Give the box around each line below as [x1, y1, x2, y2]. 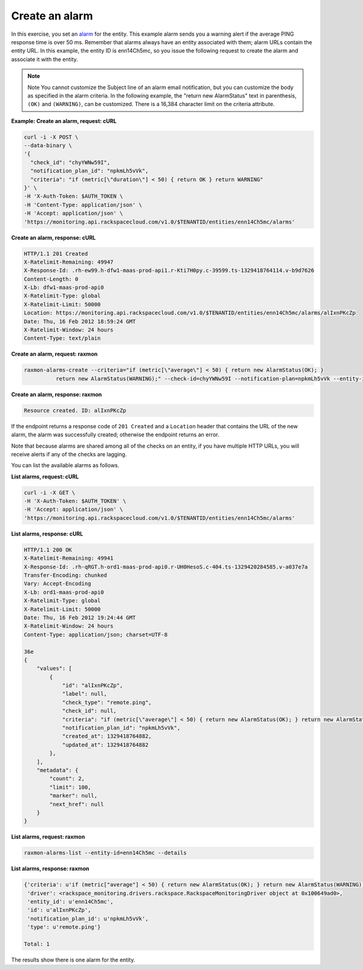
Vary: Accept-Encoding [24, 580, 91, 587]
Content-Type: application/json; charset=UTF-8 [24, 631, 168, 638]
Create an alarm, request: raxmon [11, 350, 98, 357]
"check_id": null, [62, 708, 117, 714]
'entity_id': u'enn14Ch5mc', [27, 899, 114, 905]
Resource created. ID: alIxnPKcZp [24, 407, 126, 414]
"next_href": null [49, 800, 104, 808]
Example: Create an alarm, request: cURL [11, 117, 117, 124]
